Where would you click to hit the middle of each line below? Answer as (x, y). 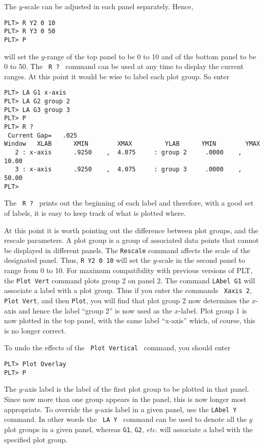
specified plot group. (36, 439)
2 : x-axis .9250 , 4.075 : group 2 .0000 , (128, 152)
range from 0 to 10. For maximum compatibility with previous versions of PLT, (128, 270)
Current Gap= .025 (43, 135)
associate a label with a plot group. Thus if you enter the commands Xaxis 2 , (128, 290)
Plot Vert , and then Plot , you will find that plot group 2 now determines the (127, 300)
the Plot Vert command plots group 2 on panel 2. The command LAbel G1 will (130, 280)
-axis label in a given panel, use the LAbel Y (167, 409)
